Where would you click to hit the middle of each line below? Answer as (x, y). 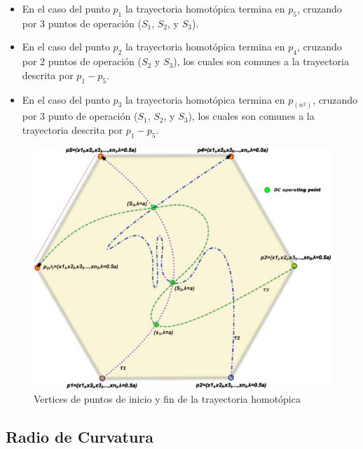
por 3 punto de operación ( (80, 116)
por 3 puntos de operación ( (82, 23)
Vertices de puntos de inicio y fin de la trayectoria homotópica (167, 398)
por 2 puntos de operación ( (82, 61)
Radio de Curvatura (80, 436)
